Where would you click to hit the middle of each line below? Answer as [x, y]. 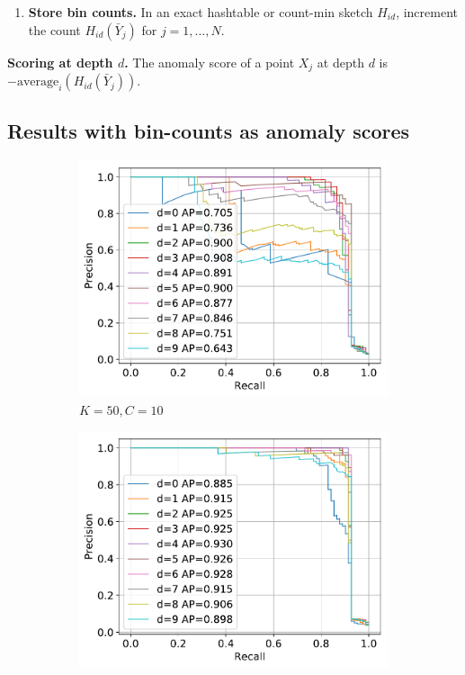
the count [54, 29]
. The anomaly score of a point [210, 62]
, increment [427, 12]
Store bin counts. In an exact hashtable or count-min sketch [201, 12]
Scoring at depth [60, 62]
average [38, 82]
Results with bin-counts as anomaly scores [209, 131]
